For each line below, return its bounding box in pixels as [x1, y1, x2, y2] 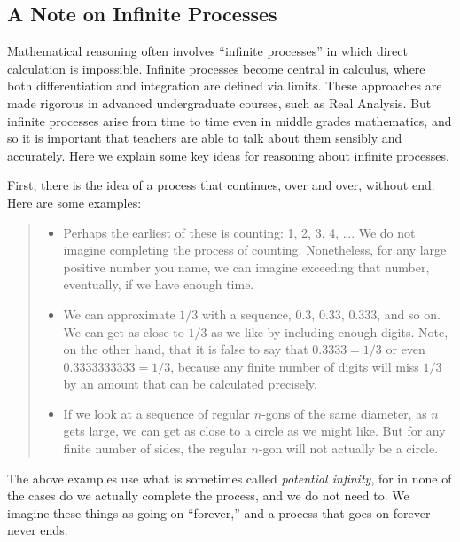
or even [386, 340, 425, 358]
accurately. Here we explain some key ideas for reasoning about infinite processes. [7, 145, 449, 164]
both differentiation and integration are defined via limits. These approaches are [7, 76, 442, 95]
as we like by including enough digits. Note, [211, 322, 448, 341]
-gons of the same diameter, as [261, 404, 427, 422]
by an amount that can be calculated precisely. [63, 374, 317, 393]
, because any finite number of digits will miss [170, 357, 419, 375]
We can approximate [63, 304, 175, 323]
